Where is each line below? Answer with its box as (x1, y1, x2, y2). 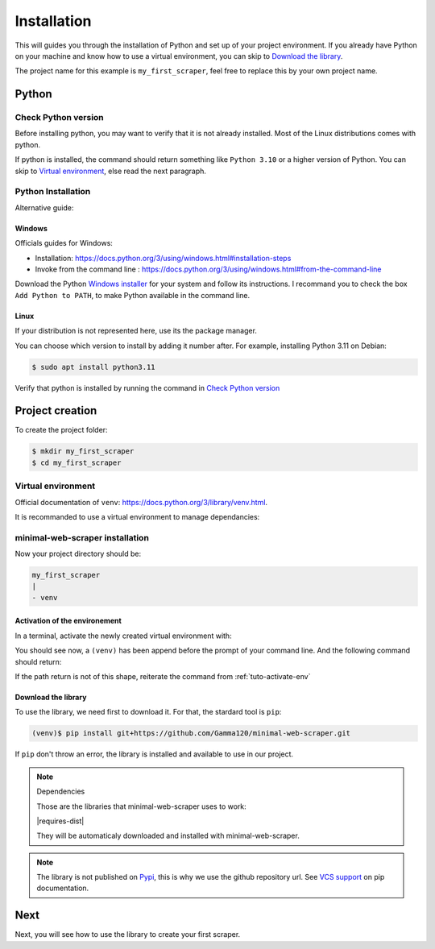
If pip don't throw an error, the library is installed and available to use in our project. (14, 749, 294, 759)
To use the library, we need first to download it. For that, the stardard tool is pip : (14, 707, 282, 717)
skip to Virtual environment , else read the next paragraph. (14, 166, 207, 176)
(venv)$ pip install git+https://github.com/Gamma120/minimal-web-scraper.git (31, 729, 350, 738)
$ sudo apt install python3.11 (31, 363, 156, 371)
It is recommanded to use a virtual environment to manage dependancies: (14, 512, 260, 521)
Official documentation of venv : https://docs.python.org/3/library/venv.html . (14, 497, 268, 507)
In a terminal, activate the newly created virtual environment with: (14, 631, 233, 640)
